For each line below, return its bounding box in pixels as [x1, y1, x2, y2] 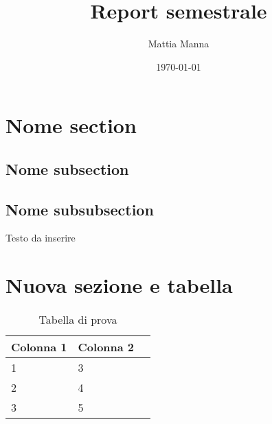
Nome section [5, 111, 137, 139]
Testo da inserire [5, 231, 76, 245]
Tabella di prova [38, 311, 117, 328]
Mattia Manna [148, 36, 209, 51]
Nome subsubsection [5, 198, 154, 220]
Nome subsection [5, 158, 129, 179]
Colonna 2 [78, 339, 135, 355]
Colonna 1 [11, 339, 67, 355]
